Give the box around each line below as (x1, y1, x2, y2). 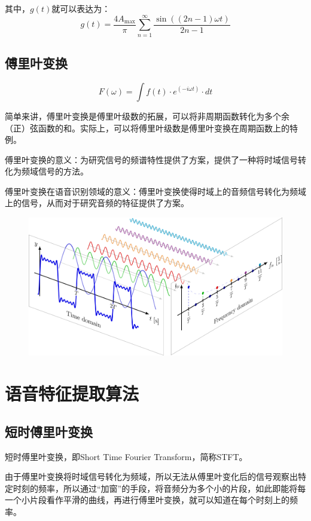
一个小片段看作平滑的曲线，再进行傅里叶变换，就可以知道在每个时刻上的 (5, 494, 289, 506)
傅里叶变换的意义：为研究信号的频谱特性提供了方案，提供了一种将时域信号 (5, 153, 298, 166)
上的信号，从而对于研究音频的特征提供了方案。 (5, 197, 189, 209)
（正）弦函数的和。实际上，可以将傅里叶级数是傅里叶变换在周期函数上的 (5, 121, 289, 134)
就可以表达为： (51, 2, 111, 14)
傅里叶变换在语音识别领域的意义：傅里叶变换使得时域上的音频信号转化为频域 (5, 185, 306, 197)
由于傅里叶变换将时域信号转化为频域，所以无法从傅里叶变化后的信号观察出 (5, 470, 298, 483)
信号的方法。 (38, 165, 89, 177)
